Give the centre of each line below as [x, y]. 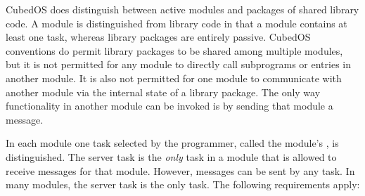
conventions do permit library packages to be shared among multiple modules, [174, 50]
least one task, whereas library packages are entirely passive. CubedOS [158, 37]
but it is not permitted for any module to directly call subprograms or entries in [178, 64]
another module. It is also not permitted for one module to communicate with [174, 78]
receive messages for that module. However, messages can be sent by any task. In [180, 170]
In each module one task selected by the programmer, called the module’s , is [172, 143]
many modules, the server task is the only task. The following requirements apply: [183, 184]
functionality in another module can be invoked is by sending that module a [169, 106]
